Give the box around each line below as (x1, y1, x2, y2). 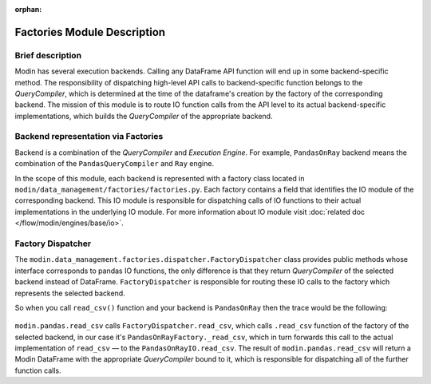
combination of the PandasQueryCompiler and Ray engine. (14, 159, 215, 168)
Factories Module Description (14, 25, 166, 39)
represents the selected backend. (14, 288, 125, 298)
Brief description (14, 49, 82, 61)
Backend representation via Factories (14, 131, 164, 142)
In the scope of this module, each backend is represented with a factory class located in (14, 173, 305, 183)
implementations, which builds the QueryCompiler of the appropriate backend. (14, 111, 273, 121)
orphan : (14, 5, 42, 14)
